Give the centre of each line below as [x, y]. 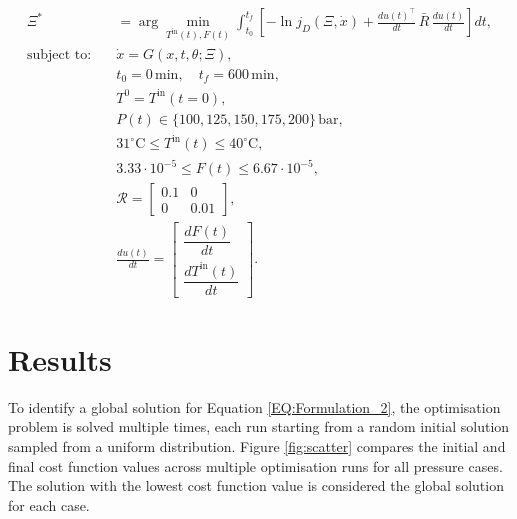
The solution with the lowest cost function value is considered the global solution [256, 485]
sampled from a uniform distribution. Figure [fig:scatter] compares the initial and [257, 446]
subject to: [59, 54]
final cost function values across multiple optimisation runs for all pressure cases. [255, 465]
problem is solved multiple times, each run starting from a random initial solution [259, 426]
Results [60, 358]
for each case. [49, 504]
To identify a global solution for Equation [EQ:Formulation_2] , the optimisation [254, 406]
